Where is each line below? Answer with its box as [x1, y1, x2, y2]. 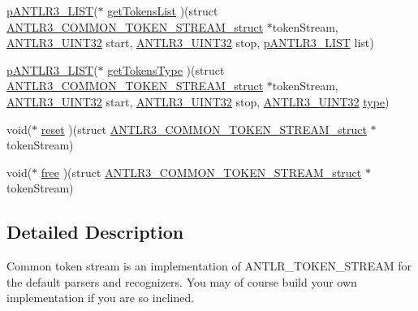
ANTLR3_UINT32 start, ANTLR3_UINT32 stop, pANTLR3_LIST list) [6, 34, 374, 51]
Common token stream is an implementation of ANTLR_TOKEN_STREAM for [6, 257, 412, 274]
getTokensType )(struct [107, 61, 225, 78]
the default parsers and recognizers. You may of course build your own [6, 273, 357, 290]
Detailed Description [6, 219, 184, 244]
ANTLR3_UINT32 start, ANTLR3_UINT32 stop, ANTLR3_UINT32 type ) [6, 93, 390, 110]
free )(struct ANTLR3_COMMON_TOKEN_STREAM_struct [41, 163, 362, 180]
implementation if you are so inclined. [6, 289, 195, 306]
